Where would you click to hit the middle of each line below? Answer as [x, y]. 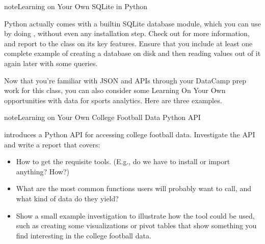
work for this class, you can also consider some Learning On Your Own [115, 90]
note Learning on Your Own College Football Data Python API [102, 117]
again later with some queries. [51, 63]
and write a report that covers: [52, 144]
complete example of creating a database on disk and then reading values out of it [132, 53]
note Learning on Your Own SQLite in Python [76, 6]
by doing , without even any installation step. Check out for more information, [127, 33]
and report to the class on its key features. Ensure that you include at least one [128, 43]
